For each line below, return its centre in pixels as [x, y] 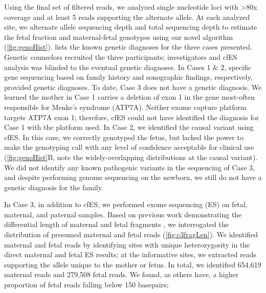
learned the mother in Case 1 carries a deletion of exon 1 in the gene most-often [129, 97]
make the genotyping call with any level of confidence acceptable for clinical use [129, 147]
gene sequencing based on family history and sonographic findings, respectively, [128, 77]
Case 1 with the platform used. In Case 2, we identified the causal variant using [129, 127]
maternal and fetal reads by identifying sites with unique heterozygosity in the [127, 244]
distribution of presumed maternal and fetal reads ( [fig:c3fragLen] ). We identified [131, 234]
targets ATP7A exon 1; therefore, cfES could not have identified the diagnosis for [132, 117]
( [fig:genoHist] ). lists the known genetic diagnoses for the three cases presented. [128, 47]
